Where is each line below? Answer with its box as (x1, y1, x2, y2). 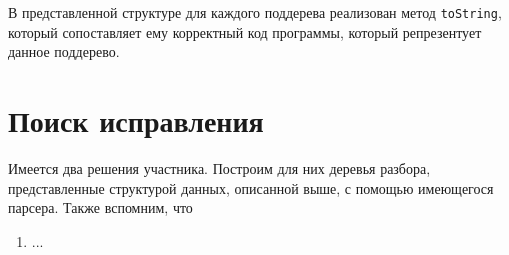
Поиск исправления (8, 100, 264, 141)
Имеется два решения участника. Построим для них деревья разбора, (8, 157, 431, 178)
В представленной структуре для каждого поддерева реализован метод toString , (8, 2, 502, 22)
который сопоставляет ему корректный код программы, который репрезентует (8, 21, 482, 42)
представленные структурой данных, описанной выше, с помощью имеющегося (8, 177, 494, 198)
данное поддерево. (8, 41, 120, 62)
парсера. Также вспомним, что (8, 197, 193, 218)
